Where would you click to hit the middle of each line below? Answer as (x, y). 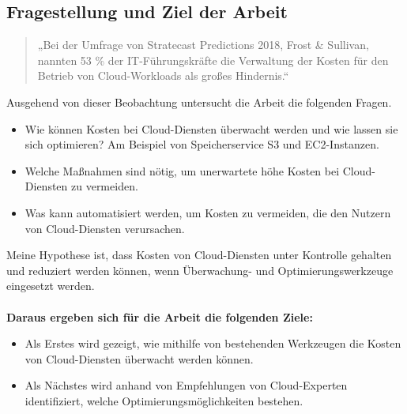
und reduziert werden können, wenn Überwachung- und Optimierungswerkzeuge (200, 270)
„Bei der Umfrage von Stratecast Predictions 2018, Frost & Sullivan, (203, 45)
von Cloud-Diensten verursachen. (105, 228)
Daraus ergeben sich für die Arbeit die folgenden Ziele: (160, 316)
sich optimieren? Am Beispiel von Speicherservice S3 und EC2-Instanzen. (202, 144)
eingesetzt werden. (51, 286)
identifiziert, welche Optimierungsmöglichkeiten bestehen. (164, 400)
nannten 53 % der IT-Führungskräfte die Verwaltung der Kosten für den (213, 60)
